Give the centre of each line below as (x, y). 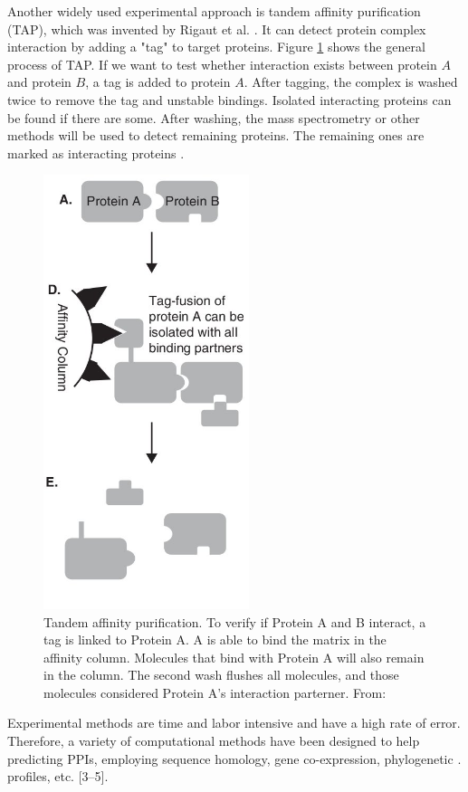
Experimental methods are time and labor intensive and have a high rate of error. (234, 723)
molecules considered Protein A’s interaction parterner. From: (215, 692)
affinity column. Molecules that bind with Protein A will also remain (234, 657)
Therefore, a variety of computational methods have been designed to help (214, 741)
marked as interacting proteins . (96, 153)
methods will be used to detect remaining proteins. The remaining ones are (216, 135)
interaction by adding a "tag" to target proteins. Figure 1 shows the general (216, 47)
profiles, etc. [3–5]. (58, 776)
